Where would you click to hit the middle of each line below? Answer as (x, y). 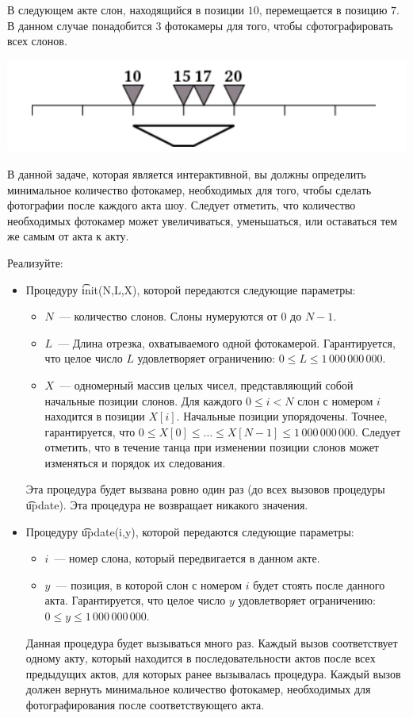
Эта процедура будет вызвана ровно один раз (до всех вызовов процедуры (205, 489)
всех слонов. (37, 41)
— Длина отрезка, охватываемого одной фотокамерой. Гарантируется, (227, 342)
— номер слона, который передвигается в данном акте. (187, 558)
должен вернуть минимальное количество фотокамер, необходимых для (198, 689)
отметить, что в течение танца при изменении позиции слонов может (212, 447)
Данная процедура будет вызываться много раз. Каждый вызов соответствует (212, 642)
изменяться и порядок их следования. (135, 462)
